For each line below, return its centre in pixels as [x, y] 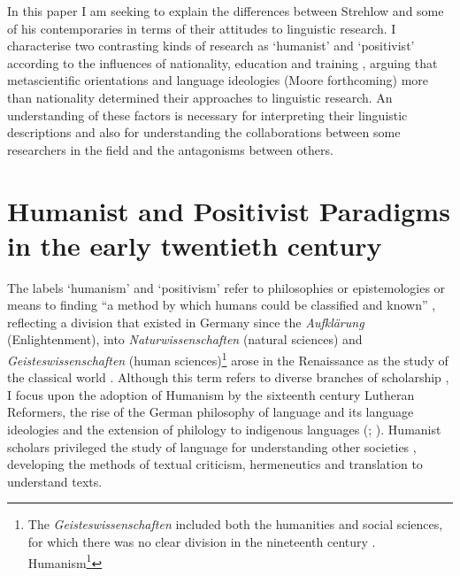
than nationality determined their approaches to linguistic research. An [200, 97]
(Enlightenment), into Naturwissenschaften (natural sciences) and [185, 339]
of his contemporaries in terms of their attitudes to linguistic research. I [202, 28]
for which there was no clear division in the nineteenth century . [202, 542]
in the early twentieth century [195, 245]
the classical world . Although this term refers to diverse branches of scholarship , [228, 377]
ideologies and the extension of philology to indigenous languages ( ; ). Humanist [224, 430]
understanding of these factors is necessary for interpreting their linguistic [207, 115]
